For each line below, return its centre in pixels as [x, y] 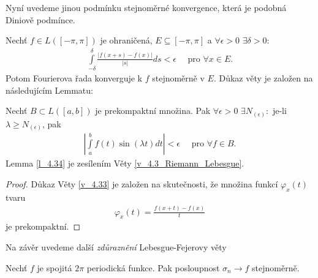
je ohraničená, [126, 40]
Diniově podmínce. [40, 19]
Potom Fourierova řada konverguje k [74, 77]
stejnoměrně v [178, 77]
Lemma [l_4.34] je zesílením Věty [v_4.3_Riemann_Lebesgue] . [125, 163]
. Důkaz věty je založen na [263, 77]
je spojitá [55, 267]
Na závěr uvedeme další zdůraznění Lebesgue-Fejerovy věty [116, 246]
